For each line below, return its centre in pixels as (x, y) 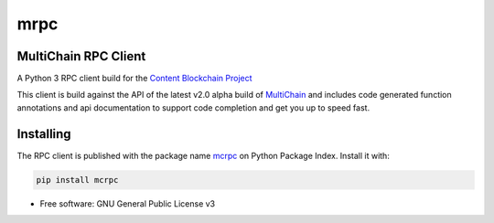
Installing (44, 134)
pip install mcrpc (77, 180)
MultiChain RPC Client (81, 56)
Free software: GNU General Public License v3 (128, 203)
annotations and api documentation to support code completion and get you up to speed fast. (193, 107)
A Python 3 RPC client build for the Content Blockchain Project (134, 79)
